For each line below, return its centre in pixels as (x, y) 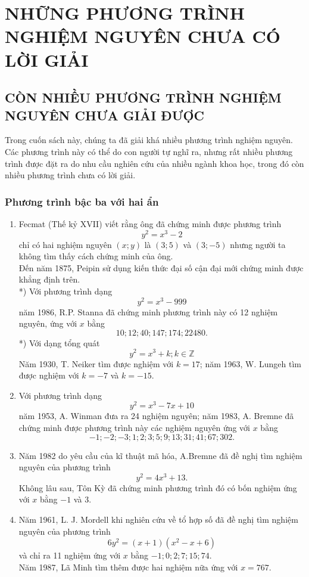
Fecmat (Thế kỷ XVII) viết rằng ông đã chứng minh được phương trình (150, 223)
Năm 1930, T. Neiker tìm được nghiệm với (96, 363)
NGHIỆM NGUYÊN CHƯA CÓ (143, 36)
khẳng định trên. (49, 279)
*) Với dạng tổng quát (59, 342)
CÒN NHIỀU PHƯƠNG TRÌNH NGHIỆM (143, 97)
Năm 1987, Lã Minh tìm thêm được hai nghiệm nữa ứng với (128, 567)
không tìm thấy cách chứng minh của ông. (96, 256)
